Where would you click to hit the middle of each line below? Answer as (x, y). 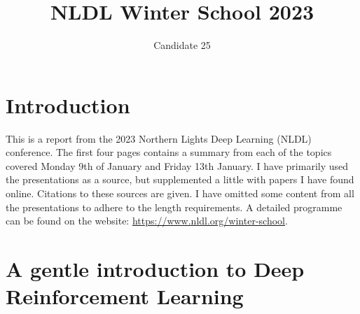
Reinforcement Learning (125, 296)
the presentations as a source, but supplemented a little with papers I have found (180, 179)
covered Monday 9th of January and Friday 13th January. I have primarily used (177, 165)
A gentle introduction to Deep (155, 269)
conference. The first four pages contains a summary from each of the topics (169, 152)
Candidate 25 (182, 45)
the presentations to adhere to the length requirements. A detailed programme (174, 207)
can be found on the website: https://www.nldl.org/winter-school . (147, 221)
